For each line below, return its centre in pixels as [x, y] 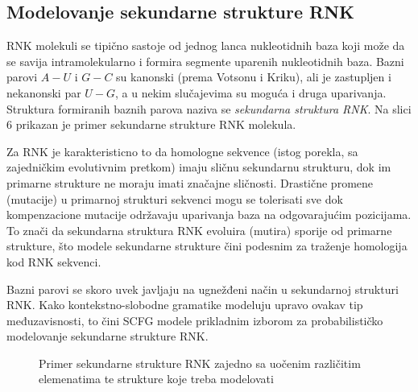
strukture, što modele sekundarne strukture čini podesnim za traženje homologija [207, 246]
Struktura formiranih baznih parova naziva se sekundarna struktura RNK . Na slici [209, 108]
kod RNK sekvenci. [54, 261]
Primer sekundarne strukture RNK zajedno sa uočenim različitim [200, 363]
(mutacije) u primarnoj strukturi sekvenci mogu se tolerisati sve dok [175, 198]
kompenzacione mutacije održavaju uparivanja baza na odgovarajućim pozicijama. [209, 215]
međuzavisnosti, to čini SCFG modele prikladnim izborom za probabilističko [195, 320]
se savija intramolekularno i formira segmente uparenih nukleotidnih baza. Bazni [205, 61]
